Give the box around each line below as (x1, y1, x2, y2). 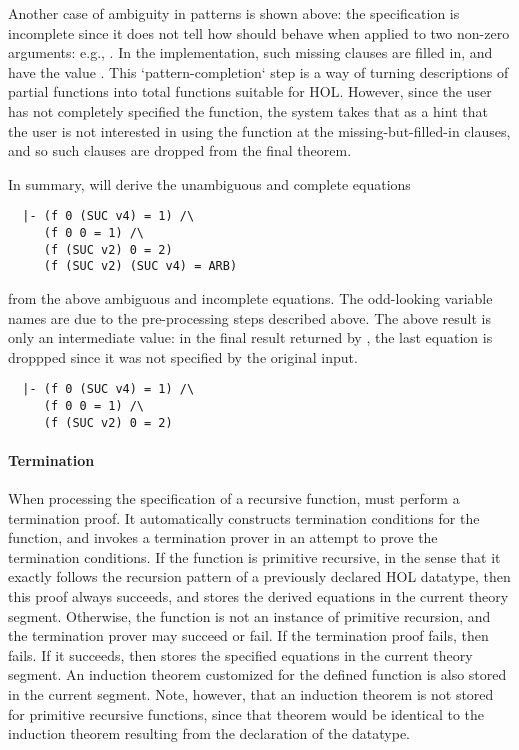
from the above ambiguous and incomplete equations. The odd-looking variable (8, 287, 493, 308)
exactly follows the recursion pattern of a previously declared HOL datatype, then (8, 566, 511, 587)
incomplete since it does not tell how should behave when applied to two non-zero (8, 22, 510, 43)
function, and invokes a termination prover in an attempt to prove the (8, 527, 438, 548)
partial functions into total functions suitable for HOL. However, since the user (8, 81, 492, 102)
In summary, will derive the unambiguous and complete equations (8, 173, 411, 194)
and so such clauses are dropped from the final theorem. (8, 140, 352, 161)
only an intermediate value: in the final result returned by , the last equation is (8, 327, 493, 348)
